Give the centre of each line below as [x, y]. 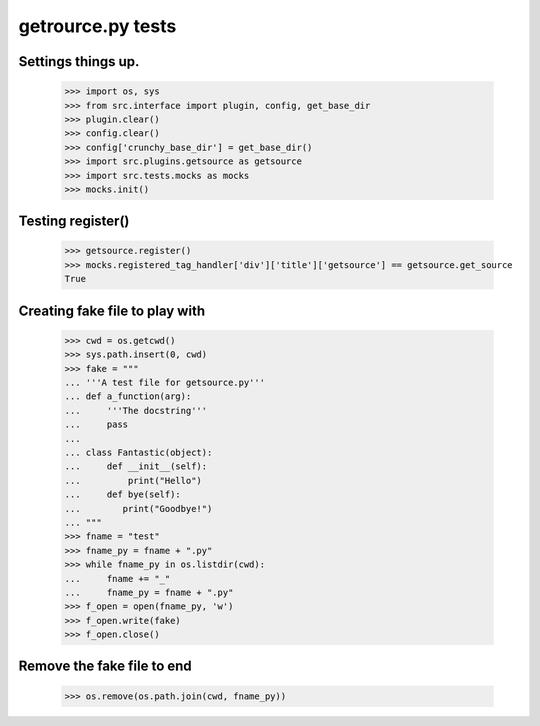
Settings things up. [79, 61]
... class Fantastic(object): [138, 452]
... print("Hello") [133, 480]
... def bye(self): [123, 494]
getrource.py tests [97, 26]
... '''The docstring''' [136, 410]
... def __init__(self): [136, 466]
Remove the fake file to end [105, 666]
